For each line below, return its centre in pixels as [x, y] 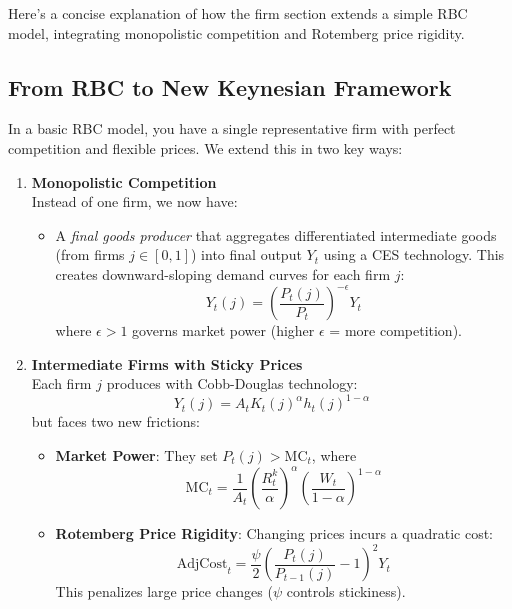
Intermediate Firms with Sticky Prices [167, 363]
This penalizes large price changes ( [164, 591]
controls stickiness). [346, 591]
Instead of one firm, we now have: [134, 201]
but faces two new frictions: [115, 421]
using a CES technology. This [414, 254]
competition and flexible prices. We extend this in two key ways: [205, 147]
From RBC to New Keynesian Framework [230, 86]
